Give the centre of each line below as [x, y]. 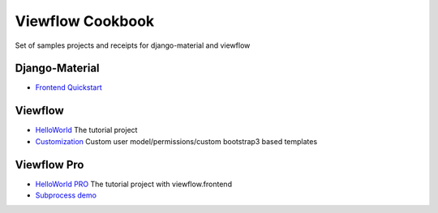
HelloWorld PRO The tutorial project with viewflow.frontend [134, 184]
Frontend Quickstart [69, 87]
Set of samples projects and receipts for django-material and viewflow [133, 45]
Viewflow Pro [49, 165]
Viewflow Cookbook [85, 21]
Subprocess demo [66, 195]
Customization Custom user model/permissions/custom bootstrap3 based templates [176, 141]
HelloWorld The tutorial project [86, 130]
